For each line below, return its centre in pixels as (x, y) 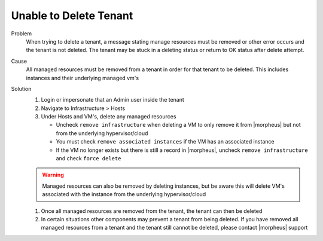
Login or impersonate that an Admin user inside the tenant (113, 100)
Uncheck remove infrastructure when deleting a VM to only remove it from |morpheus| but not (179, 125)
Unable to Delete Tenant (72, 16)
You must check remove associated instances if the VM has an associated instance (165, 142)
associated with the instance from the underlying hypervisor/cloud (124, 194)
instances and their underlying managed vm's (83, 78)
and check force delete (89, 158)
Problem (22, 33)
